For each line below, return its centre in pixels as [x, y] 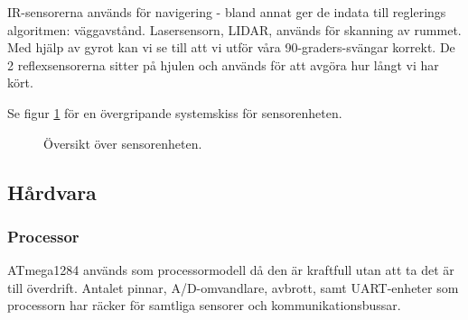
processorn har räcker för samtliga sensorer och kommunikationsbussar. [204, 305]
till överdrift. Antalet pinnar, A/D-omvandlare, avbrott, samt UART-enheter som [233, 287]
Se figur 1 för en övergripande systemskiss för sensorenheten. [175, 112]
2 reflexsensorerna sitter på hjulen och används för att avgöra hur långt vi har [223, 64]
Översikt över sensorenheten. [123, 143]
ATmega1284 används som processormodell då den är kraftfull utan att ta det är [231, 270]
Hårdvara [52, 192]
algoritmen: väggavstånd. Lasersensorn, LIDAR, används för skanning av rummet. [234, 29]
